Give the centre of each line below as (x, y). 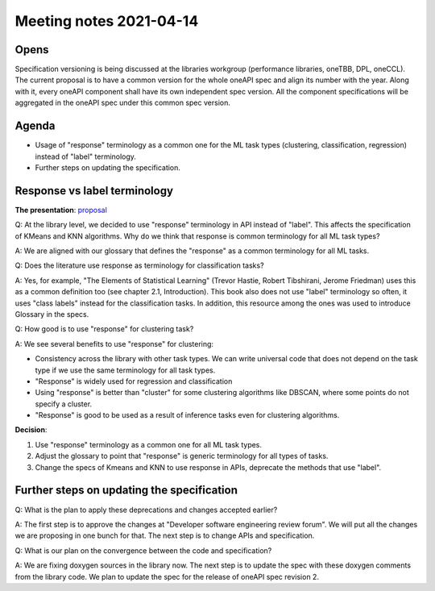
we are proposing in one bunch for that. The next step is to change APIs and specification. (165, 535)
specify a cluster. (64, 404)
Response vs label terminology (94, 191)
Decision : (31, 430)
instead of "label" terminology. (86, 156)
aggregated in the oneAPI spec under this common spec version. (123, 103)
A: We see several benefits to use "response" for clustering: (114, 343)
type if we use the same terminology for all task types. (125, 370)
